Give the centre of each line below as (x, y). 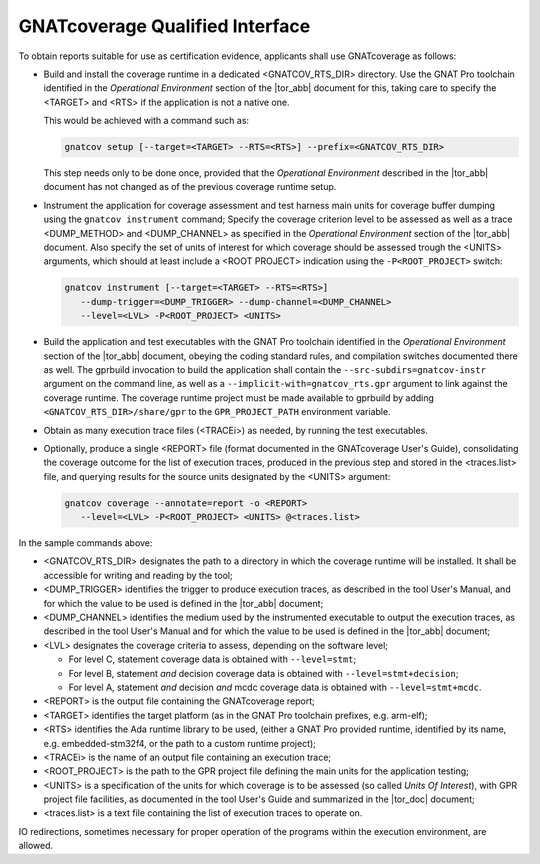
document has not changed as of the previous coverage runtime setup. (190, 187)
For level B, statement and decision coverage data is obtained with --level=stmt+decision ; (263, 673)
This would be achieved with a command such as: (146, 121)
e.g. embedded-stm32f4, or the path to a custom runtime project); (180, 743)
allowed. (36, 846)
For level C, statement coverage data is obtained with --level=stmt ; (212, 659)
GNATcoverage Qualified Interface (164, 26)
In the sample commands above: (85, 543)
